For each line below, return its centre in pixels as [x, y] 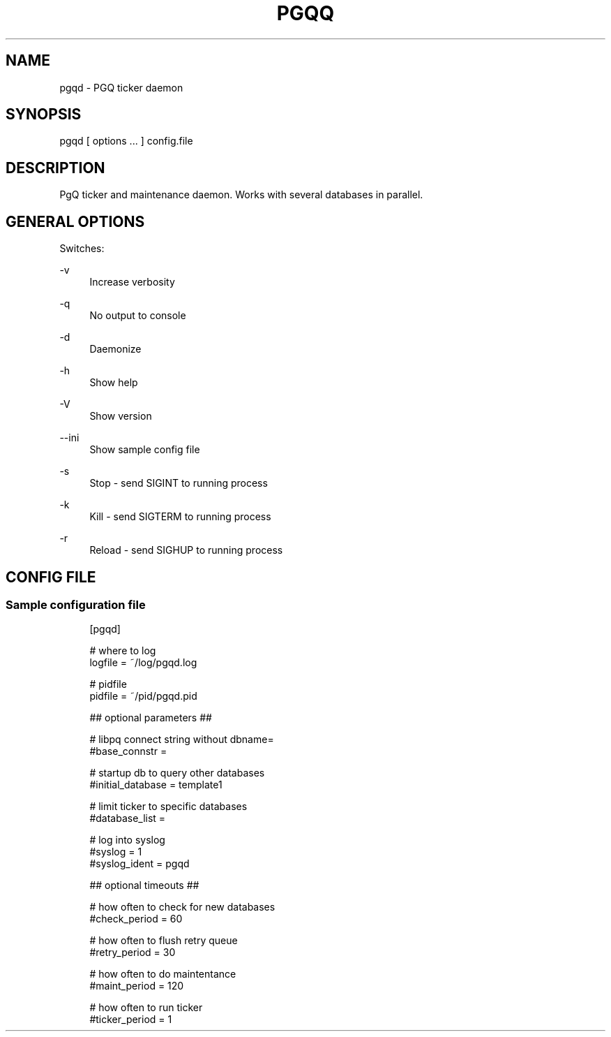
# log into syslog [127, 840]
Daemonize [115, 349]
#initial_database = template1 [156, 785]
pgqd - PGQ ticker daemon [121, 87]
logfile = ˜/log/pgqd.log [143, 663]
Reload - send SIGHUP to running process [186, 550]
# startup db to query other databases [177, 773]
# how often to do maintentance [163, 974]
